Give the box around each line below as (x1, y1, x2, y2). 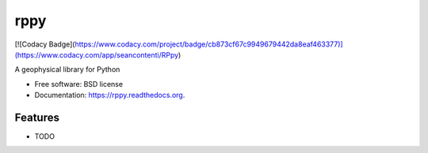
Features (14, 110, 59, 124)
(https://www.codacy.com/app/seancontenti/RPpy (14, 50, 179, 59)
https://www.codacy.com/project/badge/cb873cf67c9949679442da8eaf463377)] (75, 39, 344, 49)
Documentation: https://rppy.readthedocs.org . (34, 91, 185, 100)
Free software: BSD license (34, 79, 123, 88)
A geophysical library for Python (14, 65, 120, 74)
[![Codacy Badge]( (14, 39, 75, 49)
